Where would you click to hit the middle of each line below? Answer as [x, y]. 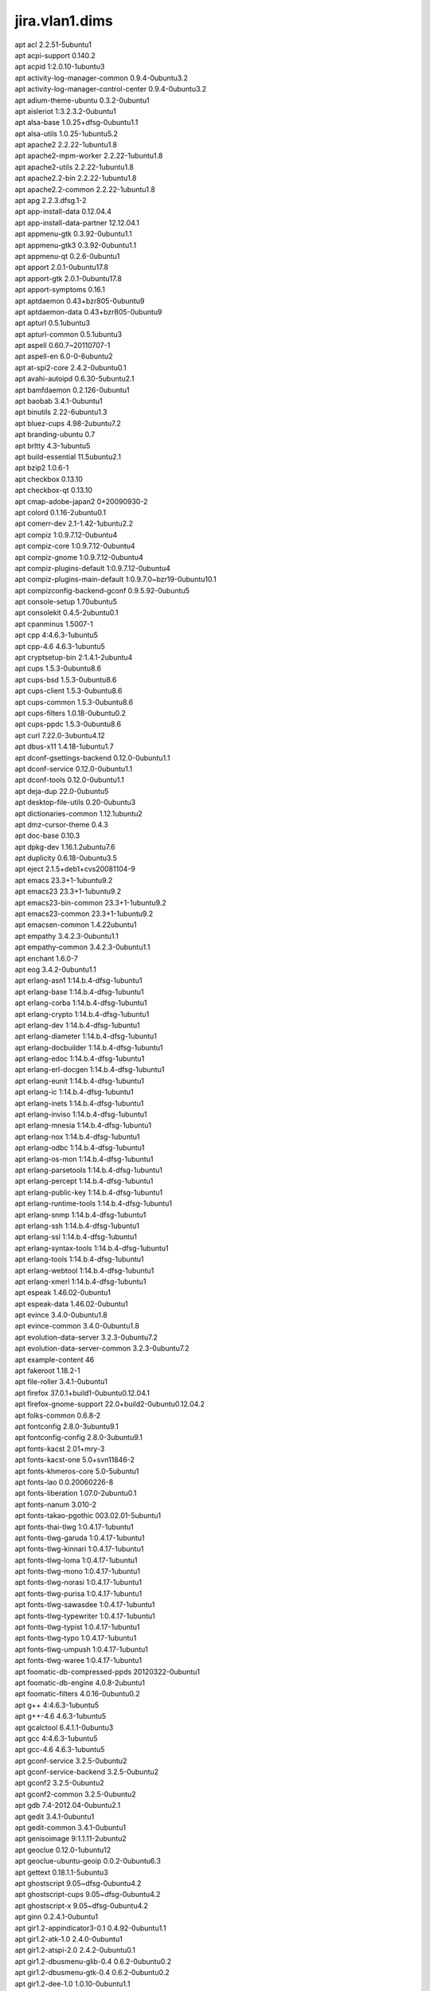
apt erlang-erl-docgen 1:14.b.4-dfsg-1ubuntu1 [90, 1070]
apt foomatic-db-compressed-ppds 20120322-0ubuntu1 [107, 1672]
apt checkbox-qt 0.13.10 [54, 491]
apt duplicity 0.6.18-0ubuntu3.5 [66, 858]
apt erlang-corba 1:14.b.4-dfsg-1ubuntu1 [81, 1003]
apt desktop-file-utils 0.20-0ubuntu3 [75, 802]
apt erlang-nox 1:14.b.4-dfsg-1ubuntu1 [77, 1136]
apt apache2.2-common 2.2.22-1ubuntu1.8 [85, 189]
